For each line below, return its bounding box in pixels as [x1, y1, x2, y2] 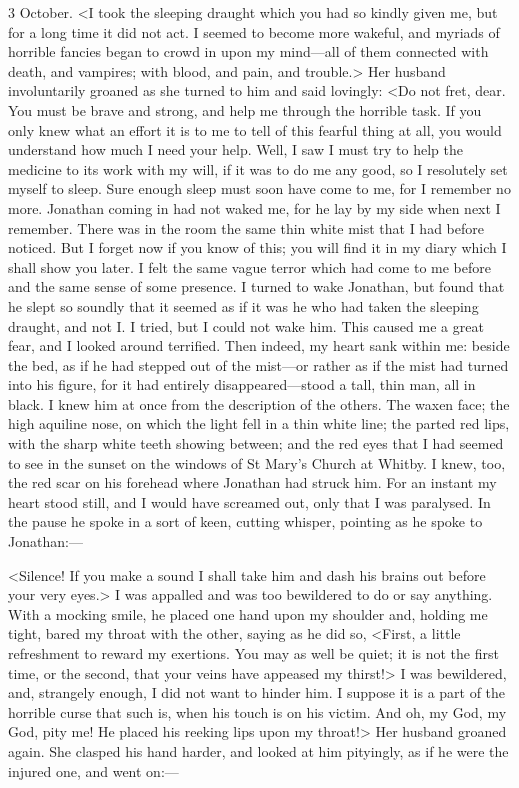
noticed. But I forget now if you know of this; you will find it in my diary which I [8, 237, 507, 258]
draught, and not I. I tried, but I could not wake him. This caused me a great [8, 315, 484, 336]
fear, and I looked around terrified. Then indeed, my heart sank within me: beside [8, 335, 510, 356]
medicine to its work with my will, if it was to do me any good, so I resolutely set [8, 158, 508, 179]
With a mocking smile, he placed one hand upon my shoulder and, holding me [8, 603, 488, 624]
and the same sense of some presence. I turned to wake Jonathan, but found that [8, 276, 505, 297]
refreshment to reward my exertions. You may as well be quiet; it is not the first [8, 643, 499, 663]
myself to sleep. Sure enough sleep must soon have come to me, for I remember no [8, 178, 511, 199]
